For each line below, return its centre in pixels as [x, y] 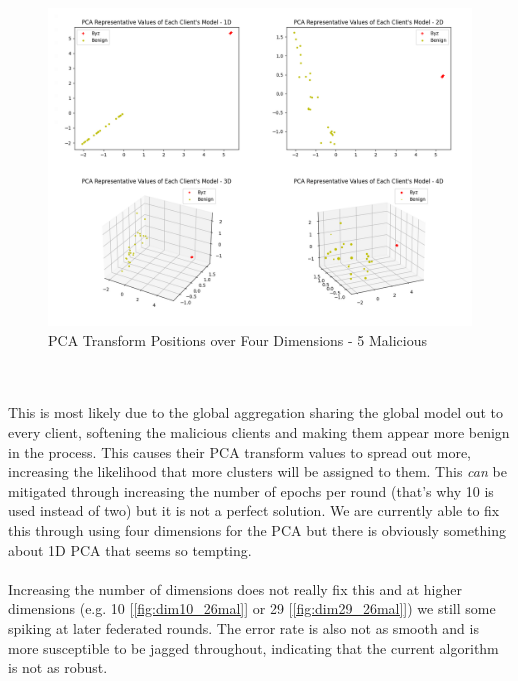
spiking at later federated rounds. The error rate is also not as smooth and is [243, 627]
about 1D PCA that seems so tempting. [130, 549]
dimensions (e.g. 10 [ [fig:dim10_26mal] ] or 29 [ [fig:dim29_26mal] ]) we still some [252, 608]
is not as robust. [58, 667]
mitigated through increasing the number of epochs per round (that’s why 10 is [251, 490]
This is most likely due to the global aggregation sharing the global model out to [256, 412]
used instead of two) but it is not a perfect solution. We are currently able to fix [254, 510]
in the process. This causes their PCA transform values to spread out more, [240, 451]
